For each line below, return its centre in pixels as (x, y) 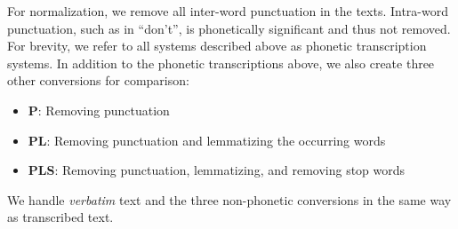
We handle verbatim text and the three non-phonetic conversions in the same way (229, 199)
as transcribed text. (60, 217)
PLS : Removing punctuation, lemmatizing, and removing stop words (217, 170)
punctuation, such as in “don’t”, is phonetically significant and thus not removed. (229, 28)
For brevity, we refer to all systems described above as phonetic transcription (217, 46)
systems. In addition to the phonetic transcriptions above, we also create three (221, 63)
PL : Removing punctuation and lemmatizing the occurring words (207, 140)
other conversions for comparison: (98, 80)
